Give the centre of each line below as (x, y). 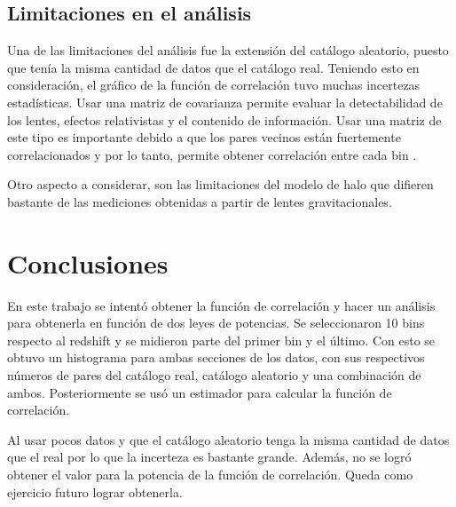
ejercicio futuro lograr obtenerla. (95, 491)
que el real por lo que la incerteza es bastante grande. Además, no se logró (209, 457)
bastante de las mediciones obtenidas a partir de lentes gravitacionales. (200, 201)
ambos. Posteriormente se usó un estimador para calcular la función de (200, 392)
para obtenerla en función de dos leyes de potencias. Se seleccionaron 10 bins (216, 323)
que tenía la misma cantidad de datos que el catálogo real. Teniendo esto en (213, 67)
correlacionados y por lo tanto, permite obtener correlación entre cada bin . (212, 154)
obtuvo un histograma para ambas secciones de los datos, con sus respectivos (216, 357)
